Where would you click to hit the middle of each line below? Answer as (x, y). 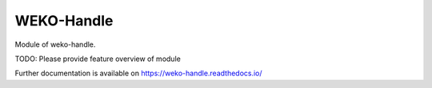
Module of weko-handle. (55, 44)
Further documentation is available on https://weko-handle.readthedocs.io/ (139, 73)
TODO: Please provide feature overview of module (98, 59)
